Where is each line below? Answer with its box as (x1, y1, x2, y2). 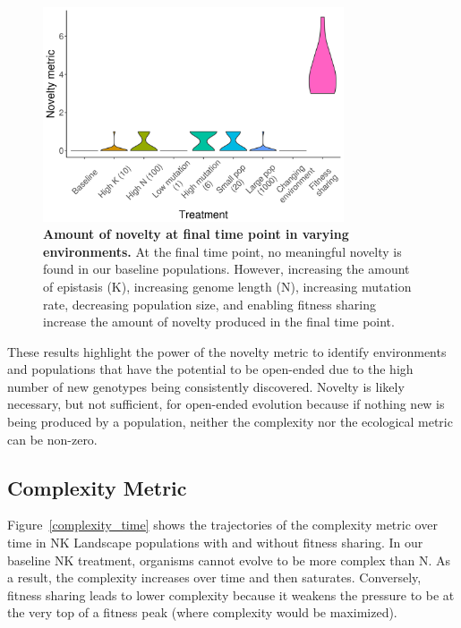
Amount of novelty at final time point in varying (43, 225, 349, 243)
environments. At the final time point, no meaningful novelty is (43, 242, 402, 260)
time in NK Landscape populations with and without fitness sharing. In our (7, 533, 423, 552)
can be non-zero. (7, 429, 98, 448)
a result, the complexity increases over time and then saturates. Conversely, (7, 568, 422, 587)
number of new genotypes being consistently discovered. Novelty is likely (7, 377, 405, 395)
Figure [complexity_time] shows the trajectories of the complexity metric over (7, 515, 438, 534)
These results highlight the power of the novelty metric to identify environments (7, 342, 447, 361)
